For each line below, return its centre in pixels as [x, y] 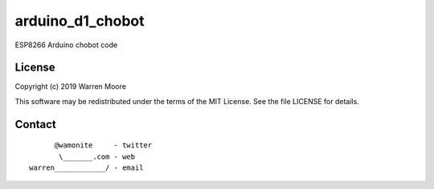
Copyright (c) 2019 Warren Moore [70, 86]
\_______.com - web [97, 157]
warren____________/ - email [86, 168]
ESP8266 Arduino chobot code [66, 45]
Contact [35, 124]
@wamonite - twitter [103, 145]
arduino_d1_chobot [80, 21]
